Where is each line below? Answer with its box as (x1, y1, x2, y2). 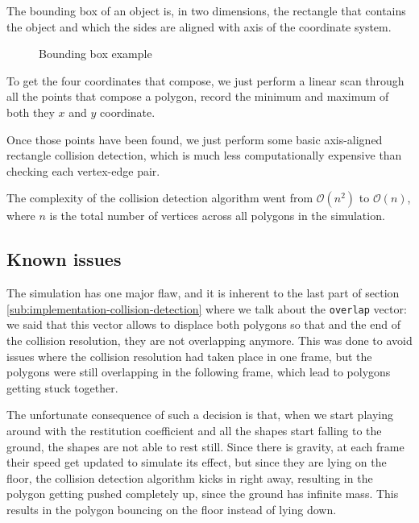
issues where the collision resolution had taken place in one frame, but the (6, 347, 372, 364)
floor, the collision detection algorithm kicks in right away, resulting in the (6, 469, 373, 486)
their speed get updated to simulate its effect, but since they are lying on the (6, 454, 387, 471)
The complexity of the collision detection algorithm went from (6, 189, 313, 206)
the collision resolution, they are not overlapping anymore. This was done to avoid (6, 331, 413, 348)
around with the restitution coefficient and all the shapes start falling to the (6, 421, 382, 438)
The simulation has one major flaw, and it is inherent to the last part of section (6, 284, 400, 301)
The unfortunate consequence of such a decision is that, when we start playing (6, 406, 393, 423)
